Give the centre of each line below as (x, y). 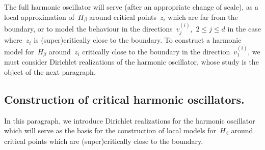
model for (19, 51)
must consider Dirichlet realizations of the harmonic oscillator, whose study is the (131, 62)
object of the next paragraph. (50, 71)
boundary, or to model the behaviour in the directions (88, 28)
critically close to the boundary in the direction (156, 51)
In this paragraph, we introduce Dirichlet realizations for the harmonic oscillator (130, 120)
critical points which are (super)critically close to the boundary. (104, 141)
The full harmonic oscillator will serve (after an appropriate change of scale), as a (131, 7)
